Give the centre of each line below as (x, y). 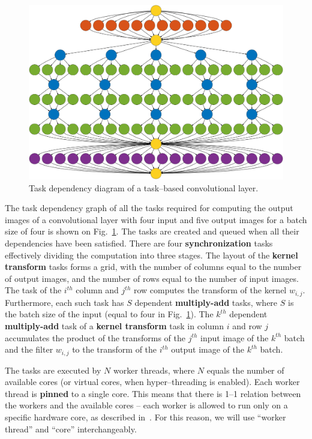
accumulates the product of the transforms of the (95, 337)
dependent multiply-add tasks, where (206, 302)
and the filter (29, 349)
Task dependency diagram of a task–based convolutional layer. (144, 187)
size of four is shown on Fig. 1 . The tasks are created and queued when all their (152, 231)
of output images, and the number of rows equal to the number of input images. (152, 278)
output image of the (208, 349)
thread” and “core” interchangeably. (71, 429)
